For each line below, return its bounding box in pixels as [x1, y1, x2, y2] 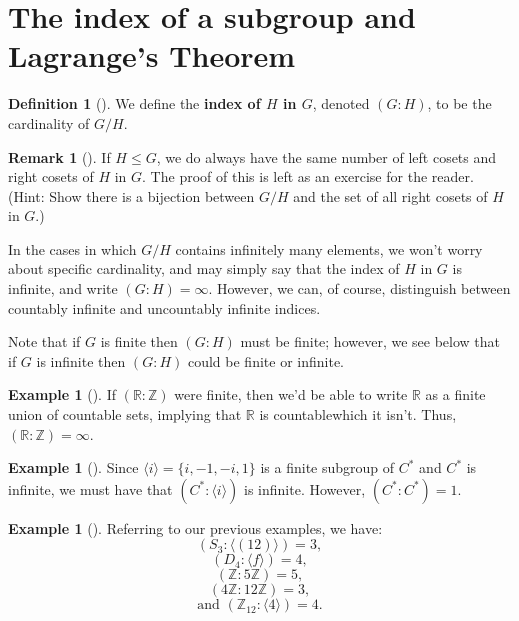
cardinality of [8, 112, 90, 133]
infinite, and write [8, 278, 118, 299]
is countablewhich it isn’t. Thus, [259, 404, 457, 425]
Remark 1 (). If [8, 146, 111, 167]
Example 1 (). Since [8, 457, 139, 478]
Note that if [8, 331, 81, 352]
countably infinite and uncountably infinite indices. [8, 297, 321, 318]
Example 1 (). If [8, 384, 116, 405]
